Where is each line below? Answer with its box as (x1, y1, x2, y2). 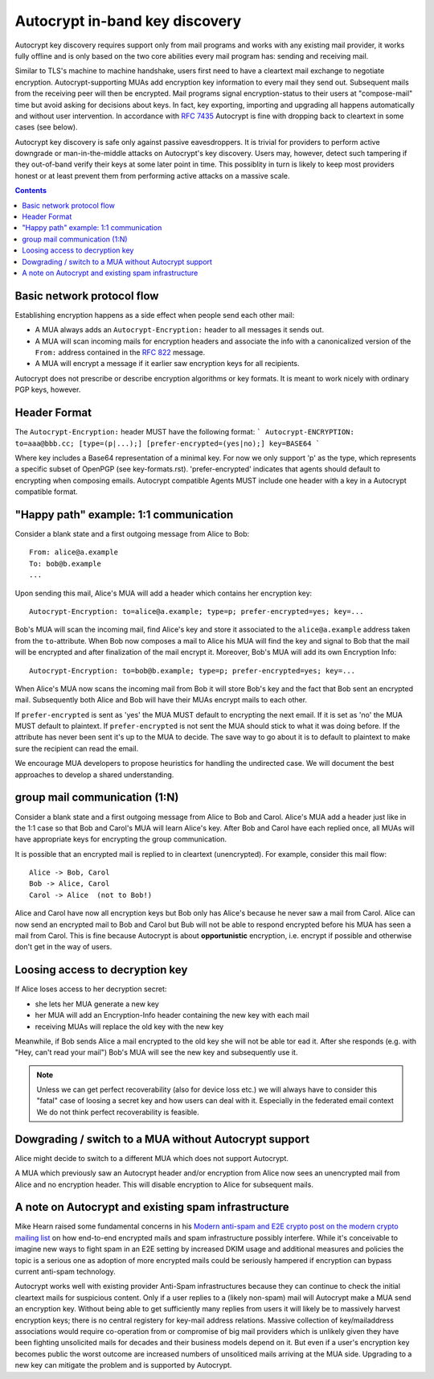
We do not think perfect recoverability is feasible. (36, 1107, 200, 1117)
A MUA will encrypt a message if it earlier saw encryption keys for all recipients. (35, 359, 301, 368)
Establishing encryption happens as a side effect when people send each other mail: (14, 310, 295, 319)
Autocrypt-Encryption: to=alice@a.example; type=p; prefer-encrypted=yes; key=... (29, 607, 364, 615)
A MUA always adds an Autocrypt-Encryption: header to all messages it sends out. (35, 325, 325, 335)
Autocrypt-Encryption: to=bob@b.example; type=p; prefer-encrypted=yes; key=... (29, 666, 356, 675)
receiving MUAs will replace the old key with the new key (35, 1022, 224, 1031)
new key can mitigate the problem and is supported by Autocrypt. (14, 1360, 232, 1370)
